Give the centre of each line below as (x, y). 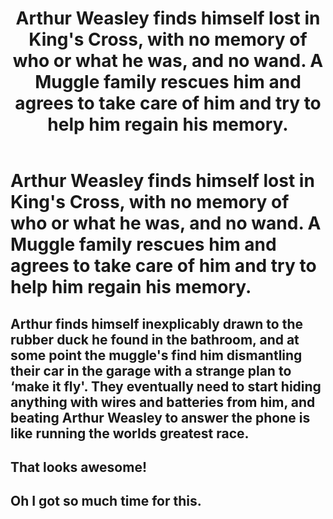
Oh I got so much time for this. (106, 501)
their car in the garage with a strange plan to (151, 370)
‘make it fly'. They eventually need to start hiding (166, 386)
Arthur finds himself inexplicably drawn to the (156, 323)
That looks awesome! (78, 467)
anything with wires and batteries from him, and (163, 402)
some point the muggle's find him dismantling (156, 355)
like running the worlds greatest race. (130, 433)
